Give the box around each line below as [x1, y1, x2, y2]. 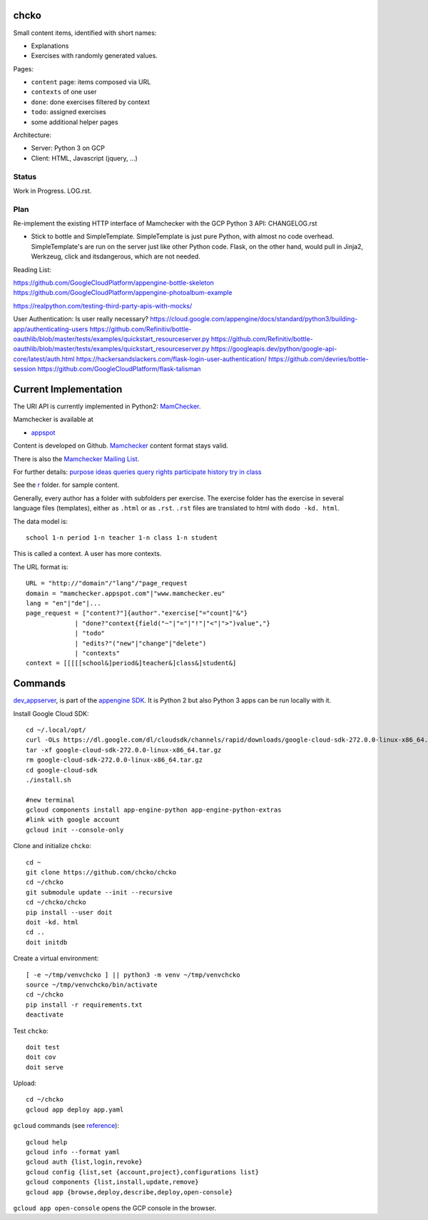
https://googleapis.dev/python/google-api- [210, 345, 337, 353]
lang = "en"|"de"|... [26, 599, 101, 607]
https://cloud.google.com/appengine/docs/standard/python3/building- [150, 315, 358, 323]
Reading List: [13, 265, 52, 274]
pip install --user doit [26, 908, 113, 917]
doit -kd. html [26, 918, 79, 926]
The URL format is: [13, 563, 68, 571]
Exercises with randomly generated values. [31, 51, 158, 60]
